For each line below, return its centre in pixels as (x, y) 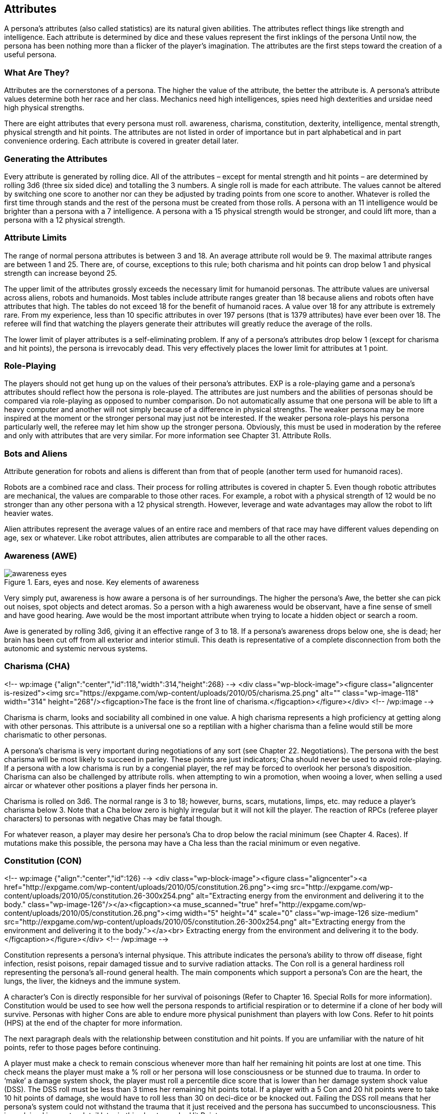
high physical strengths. (44, 108)
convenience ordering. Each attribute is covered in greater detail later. (121, 141)
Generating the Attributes (56, 159)
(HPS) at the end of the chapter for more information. (93, 1023)
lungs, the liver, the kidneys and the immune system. (92, 981)
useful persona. (30, 55)
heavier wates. (29, 513)
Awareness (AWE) (41, 555)
